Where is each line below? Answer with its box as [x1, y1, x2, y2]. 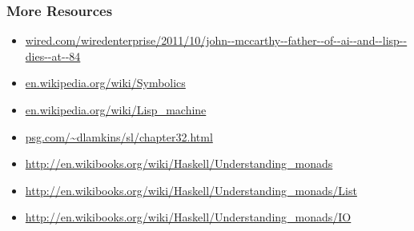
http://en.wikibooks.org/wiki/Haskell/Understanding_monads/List [25, 181, 357, 198]
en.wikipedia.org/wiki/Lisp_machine [25, 102, 207, 117]
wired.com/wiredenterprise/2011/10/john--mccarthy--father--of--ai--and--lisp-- [25, 32, 408, 49]
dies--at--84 [25, 47, 81, 64]
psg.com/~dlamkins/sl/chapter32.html [25, 128, 213, 145]
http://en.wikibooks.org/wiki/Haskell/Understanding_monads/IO [25, 209, 352, 225]
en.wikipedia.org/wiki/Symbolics [25, 74, 186, 91]
